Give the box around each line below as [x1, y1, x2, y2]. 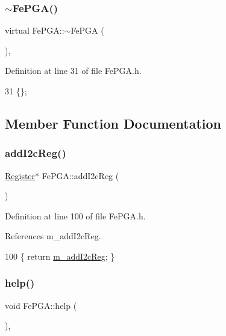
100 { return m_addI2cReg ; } [5, 249, 115, 262]
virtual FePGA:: [5, 24, 64, 37]
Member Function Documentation [5, 114, 222, 132]
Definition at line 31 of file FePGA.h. [5, 64, 142, 77]
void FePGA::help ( [5, 299, 77, 311]
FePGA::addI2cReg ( [42, 169, 119, 182]
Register [5, 169, 36, 182]
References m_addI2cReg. [5, 230, 101, 242]
